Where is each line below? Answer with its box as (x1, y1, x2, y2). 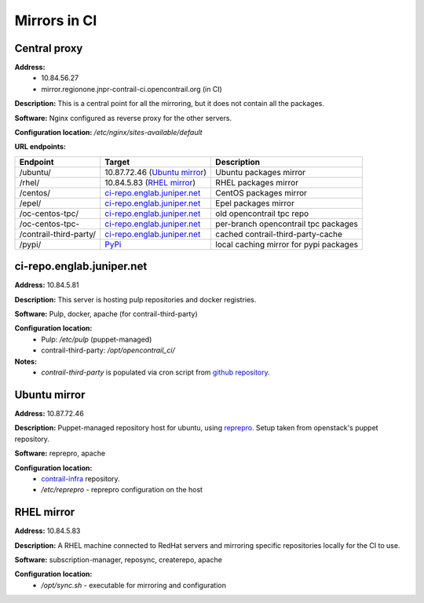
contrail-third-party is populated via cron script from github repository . (41, 367, 270, 377)
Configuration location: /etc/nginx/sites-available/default (14, 128, 203, 137)
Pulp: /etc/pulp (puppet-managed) (41, 334, 152, 344)
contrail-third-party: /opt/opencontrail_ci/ (41, 345, 176, 355)
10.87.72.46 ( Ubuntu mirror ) (104, 166, 207, 177)
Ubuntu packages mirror (215, 166, 306, 177)
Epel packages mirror (215, 197, 294, 208)
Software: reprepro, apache (14, 448, 106, 459)
